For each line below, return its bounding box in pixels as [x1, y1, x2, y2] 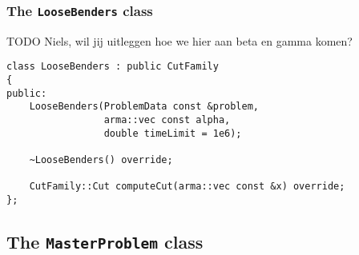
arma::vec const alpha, [103, 114, 231, 126]
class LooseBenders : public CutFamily [6, 61, 219, 73]
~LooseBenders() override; [29, 153, 173, 165]
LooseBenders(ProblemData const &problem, [29, 101, 259, 113]
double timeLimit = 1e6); [103, 127, 242, 139]
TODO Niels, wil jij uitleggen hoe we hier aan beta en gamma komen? [6, 32, 353, 49]
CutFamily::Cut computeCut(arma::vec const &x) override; [29, 181, 345, 193]
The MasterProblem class [6, 229, 204, 253]
